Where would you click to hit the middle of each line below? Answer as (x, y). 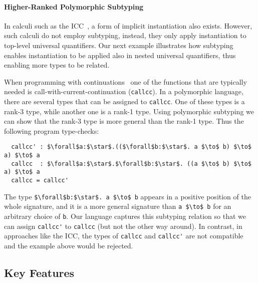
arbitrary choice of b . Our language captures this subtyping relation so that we (125, 216)
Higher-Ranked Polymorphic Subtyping (74, 6)
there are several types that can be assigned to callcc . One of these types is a (124, 101)
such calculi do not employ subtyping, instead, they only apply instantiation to (125, 35)
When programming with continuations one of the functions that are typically (125, 81)
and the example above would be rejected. (69, 246)
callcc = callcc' (40, 181)
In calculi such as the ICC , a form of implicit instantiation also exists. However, (128, 25)
